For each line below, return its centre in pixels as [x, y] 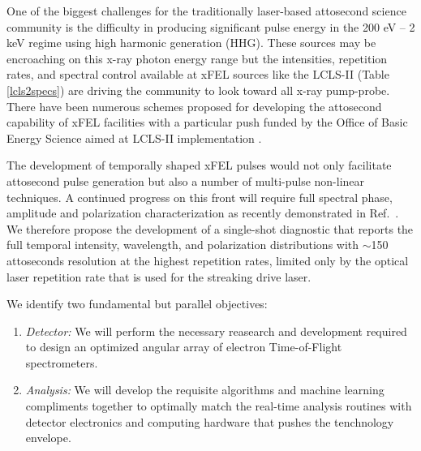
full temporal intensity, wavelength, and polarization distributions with [183, 245]
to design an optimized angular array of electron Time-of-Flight [184, 347]
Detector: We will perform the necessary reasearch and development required [216, 331]
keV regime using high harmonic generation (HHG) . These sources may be [191, 43]
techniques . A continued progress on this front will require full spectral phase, [200, 197]
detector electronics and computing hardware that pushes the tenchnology [210, 421]
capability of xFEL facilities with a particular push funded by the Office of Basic [207, 122]
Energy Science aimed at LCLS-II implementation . [134, 137]
